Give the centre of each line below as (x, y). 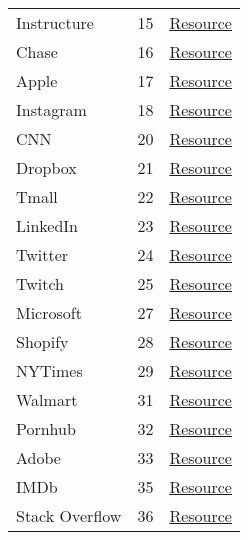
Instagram (51, 109)
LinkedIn (47, 225)
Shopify (42, 341)
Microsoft (49, 312)
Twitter (42, 254)
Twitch (40, 283)
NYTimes (49, 370)
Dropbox (46, 167)
